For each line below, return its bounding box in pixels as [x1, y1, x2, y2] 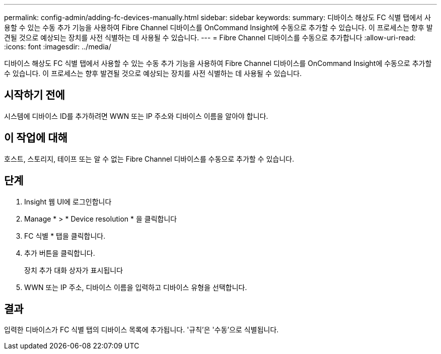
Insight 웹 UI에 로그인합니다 [24, 197, 112, 206]
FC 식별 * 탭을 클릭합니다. [24, 231, 106, 240]
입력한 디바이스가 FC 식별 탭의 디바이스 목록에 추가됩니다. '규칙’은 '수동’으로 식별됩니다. [4, 325, 279, 334]
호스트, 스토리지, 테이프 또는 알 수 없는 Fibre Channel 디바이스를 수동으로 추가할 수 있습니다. [4, 154, 295, 163]
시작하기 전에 [4, 89, 65, 102]
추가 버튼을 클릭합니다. [24, 248, 95, 257]
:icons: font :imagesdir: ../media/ [4, 42, 111, 51]
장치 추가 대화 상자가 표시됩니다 [24, 265, 123, 274]
